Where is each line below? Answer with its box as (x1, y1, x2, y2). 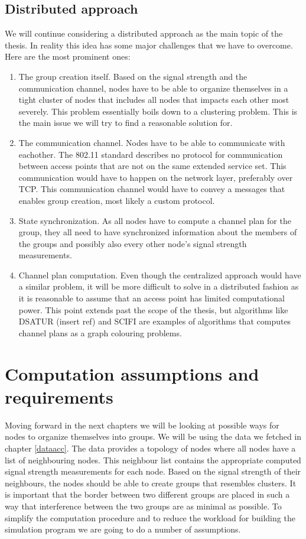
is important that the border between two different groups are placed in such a (5, 488, 290, 501)
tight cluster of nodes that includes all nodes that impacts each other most (18, 93, 289, 106)
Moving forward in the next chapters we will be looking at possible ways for (5, 418, 279, 431)
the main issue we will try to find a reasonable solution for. (18, 116, 233, 129)
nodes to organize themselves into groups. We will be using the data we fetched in (5, 430, 302, 443)
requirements (5, 384, 113, 408)
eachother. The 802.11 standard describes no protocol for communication (18, 148, 283, 160)
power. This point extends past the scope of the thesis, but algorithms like (18, 303, 288, 316)
